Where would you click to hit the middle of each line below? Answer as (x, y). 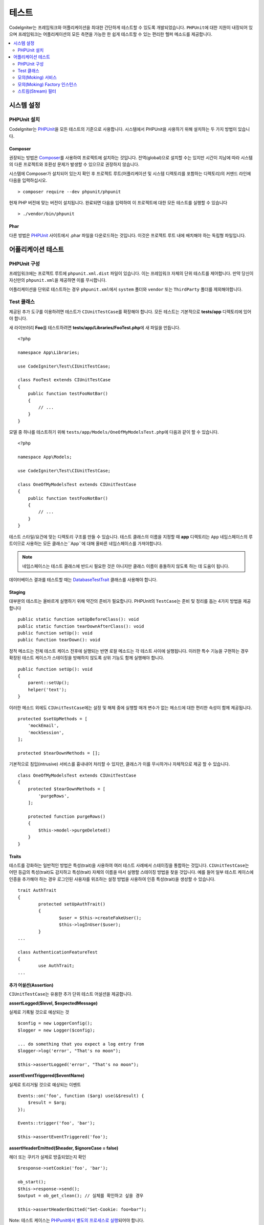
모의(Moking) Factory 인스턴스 (48, 84)
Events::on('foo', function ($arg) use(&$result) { (81, 1096)
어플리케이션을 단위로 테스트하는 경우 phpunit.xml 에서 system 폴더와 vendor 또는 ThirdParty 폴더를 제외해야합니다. (126, 289)
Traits (15, 856)
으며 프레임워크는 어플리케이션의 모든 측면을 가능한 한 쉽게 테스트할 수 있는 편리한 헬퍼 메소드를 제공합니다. (111, 34)
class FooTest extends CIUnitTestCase (64, 380)
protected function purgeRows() (66, 817)
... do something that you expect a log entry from (81, 1044)
